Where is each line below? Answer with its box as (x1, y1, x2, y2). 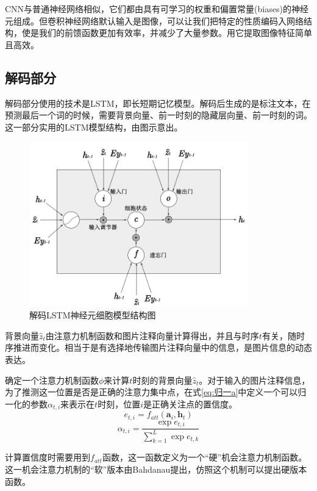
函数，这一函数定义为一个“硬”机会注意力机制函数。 (102, 451, 307, 464)
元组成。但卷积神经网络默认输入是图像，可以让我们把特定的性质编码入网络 (5, 14, 304, 27)
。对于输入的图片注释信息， (199, 373, 310, 386)
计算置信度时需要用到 (5, 451, 90, 464)
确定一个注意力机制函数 (5, 373, 99, 386)
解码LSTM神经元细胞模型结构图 (29, 309, 156, 321)
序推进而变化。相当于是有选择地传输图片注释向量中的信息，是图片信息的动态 (5, 341, 312, 354)
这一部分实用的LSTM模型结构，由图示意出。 (5, 120, 183, 133)
